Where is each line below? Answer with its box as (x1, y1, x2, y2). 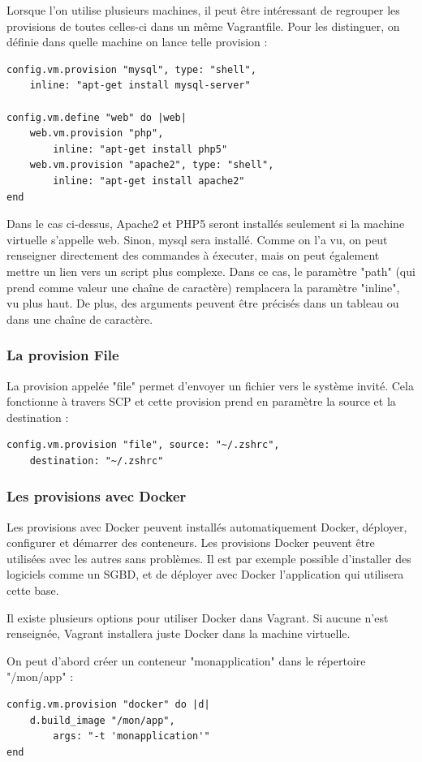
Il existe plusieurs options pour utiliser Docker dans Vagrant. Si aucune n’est (6, 609, 389, 626)
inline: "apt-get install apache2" (53, 174, 245, 187)
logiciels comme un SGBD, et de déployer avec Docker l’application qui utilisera (6, 566, 404, 583)
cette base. (6, 582, 59, 599)
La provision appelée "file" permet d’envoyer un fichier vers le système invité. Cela (6, 377, 414, 394)
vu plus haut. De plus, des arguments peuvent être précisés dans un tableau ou (6, 295, 399, 312)
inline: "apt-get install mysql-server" (29, 80, 251, 92)
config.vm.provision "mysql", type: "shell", (6, 63, 256, 75)
